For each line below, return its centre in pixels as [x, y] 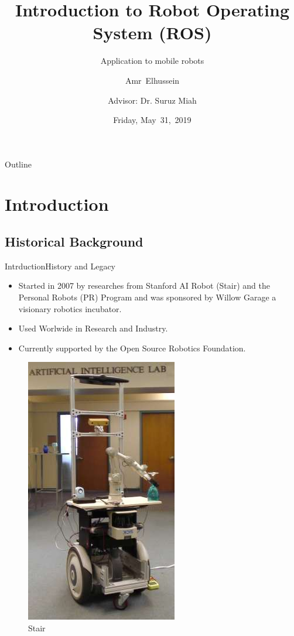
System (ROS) [152, 33]
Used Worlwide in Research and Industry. [93, 328]
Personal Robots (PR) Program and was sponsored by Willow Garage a [147, 297]
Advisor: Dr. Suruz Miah [152, 100]
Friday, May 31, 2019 [152, 120]
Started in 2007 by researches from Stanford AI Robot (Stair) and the [144, 285]
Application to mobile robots [152, 61]
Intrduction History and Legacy [60, 266]
